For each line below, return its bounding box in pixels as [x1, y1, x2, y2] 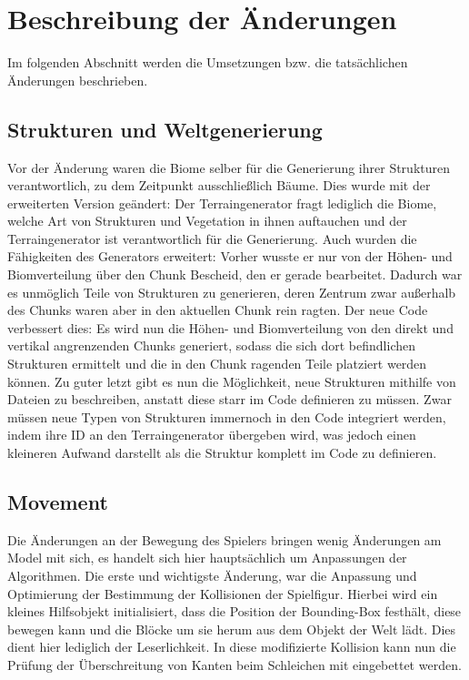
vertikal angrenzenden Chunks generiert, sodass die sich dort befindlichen [7, 336, 415, 355]
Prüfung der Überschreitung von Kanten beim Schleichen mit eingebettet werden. [7, 655, 462, 674]
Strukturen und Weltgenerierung [7, 115, 323, 143]
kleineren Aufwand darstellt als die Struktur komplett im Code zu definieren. [7, 443, 437, 462]
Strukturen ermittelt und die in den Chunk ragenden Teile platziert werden [7, 354, 427, 373]
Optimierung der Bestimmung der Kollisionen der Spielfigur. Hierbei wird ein [7, 584, 438, 603]
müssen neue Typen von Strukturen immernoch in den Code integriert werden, [7, 407, 446, 426]
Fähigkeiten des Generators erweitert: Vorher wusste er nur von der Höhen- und [7, 247, 453, 266]
